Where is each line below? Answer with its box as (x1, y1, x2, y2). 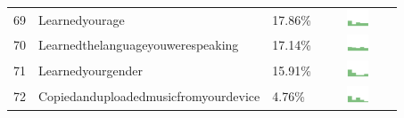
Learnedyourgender (38, 61, 143, 80)
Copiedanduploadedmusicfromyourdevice (38, 86, 260, 105)
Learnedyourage (38, 10, 125, 28)
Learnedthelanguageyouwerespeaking (38, 35, 239, 54)
